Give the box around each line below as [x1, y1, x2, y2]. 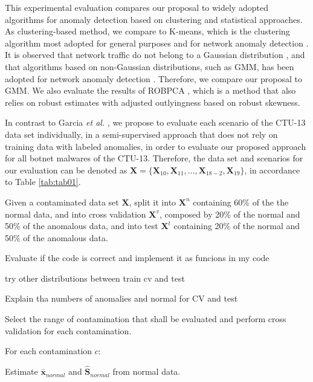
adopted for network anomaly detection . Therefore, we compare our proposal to [5, 72, 302, 85]
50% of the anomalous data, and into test [5, 219, 158, 232]
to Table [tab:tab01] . [5, 175, 81, 188]
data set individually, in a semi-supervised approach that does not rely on [5, 128, 278, 140]
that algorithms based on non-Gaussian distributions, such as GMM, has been [5, 60, 294, 73]
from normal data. [112, 365, 181, 378]
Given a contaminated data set [5, 195, 119, 208]
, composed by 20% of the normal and [159, 207, 300, 220]
